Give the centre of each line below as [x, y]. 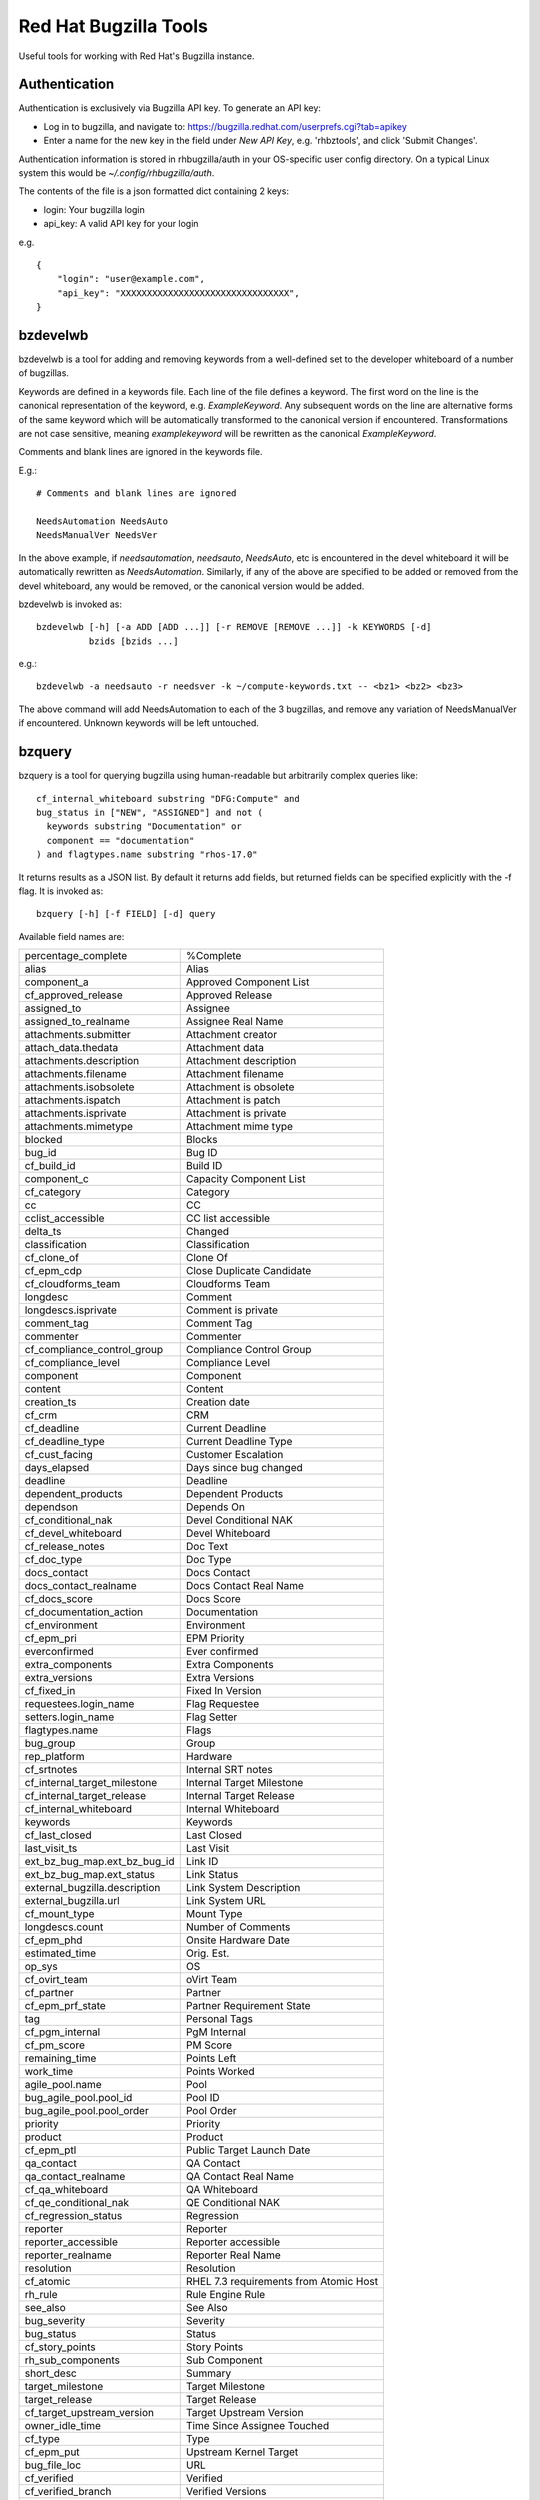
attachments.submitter [78, 1035]
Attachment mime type [239, 1127]
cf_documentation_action [84, 1612]
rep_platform [54, 1757]
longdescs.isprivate [70, 1310]
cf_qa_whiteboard [66, 2190]
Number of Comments [238, 1927]
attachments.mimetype [79, 1127]
